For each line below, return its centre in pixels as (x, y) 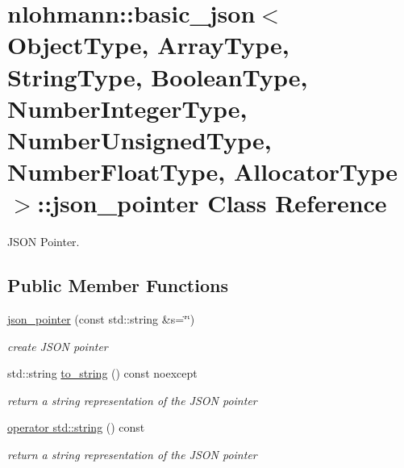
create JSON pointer (58, 346)
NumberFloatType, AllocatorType (203, 171)
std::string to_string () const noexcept (102, 373)
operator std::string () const (76, 427)
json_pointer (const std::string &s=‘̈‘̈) (101, 319)
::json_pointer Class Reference (212, 203)
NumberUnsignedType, (140, 139)
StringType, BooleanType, (158, 76)
